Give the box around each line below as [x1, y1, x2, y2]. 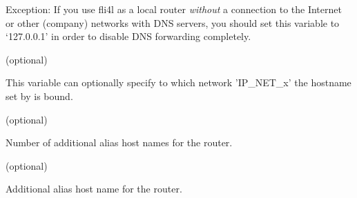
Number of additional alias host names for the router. [6, 135, 233, 150]
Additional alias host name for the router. [6, 181, 182, 196]
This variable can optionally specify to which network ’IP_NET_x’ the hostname [6, 75, 351, 90]
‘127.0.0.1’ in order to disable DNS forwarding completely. [6, 29, 251, 43]
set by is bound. [6, 88, 73, 103]
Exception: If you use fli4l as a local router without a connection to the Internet [6, 2, 342, 16]
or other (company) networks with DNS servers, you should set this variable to [6, 15, 340, 30]
